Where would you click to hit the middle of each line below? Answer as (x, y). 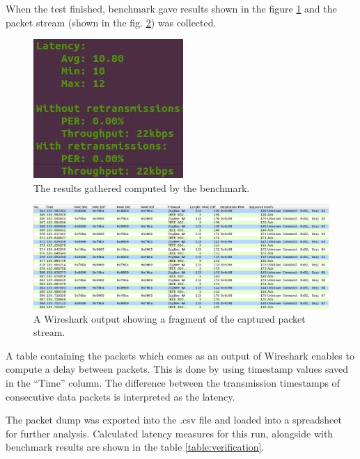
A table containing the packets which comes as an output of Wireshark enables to (180, 355)
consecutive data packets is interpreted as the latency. (120, 396)
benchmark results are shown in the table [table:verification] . (135, 447)
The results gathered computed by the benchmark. (142, 187)
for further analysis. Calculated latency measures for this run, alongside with (170, 433)
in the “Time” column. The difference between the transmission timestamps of (173, 382)
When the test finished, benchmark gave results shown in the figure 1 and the (171, 8)
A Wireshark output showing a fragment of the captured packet (170, 318)
